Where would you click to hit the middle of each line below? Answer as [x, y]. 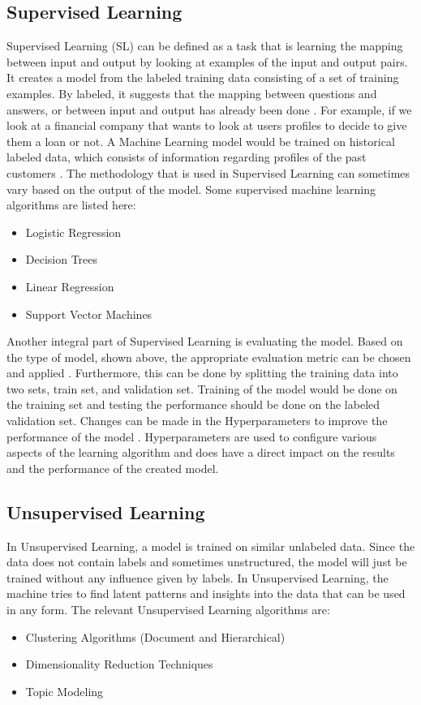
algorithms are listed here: [71, 205]
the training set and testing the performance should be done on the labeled [193, 404]
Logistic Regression [73, 232]
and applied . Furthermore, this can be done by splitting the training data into [202, 373]
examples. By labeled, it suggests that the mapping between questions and [192, 93]
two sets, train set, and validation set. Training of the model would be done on [202, 388]
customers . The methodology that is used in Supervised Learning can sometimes [208, 172]
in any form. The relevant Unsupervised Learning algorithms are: [168, 610]
